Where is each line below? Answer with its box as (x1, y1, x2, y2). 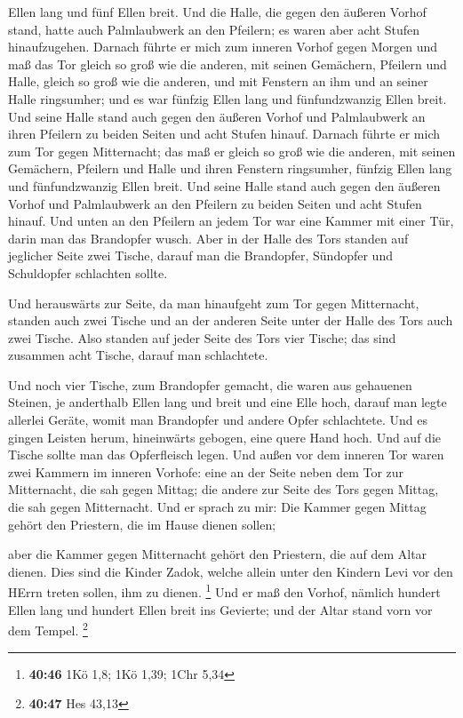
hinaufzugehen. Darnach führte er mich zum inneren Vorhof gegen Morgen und (8, 37, 438, 56)
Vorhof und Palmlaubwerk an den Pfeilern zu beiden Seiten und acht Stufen (8, 194, 422, 212)
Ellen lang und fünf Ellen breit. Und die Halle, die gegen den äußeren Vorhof (8, 3, 427, 20)
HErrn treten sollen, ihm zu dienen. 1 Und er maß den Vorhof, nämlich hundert (8, 580, 441, 602)
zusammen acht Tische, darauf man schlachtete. (8, 346, 268, 364)
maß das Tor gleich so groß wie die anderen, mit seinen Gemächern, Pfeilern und (8, 54, 447, 73)
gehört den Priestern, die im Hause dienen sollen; (8, 515, 276, 533)
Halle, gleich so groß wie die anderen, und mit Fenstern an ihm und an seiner (8, 72, 428, 91)
